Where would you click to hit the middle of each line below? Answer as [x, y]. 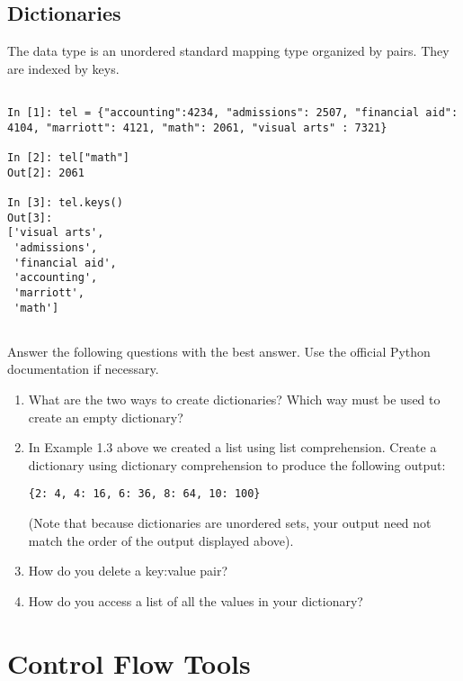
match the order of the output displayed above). [161, 540]
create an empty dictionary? [106, 417]
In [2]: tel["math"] [69, 158]
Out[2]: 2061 [46, 173]
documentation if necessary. [83, 369]
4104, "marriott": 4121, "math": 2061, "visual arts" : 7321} [197, 127]
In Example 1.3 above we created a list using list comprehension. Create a [232, 447]
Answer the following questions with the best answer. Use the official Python [219, 351]
